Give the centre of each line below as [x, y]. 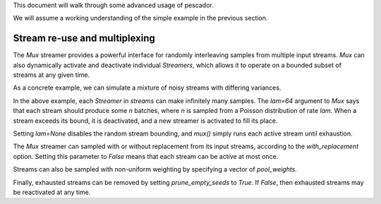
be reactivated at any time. [52, 192]
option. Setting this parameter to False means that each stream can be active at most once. [146, 156]
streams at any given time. [52, 75]
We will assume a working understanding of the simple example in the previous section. [140, 18]
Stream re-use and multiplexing [84, 38]
